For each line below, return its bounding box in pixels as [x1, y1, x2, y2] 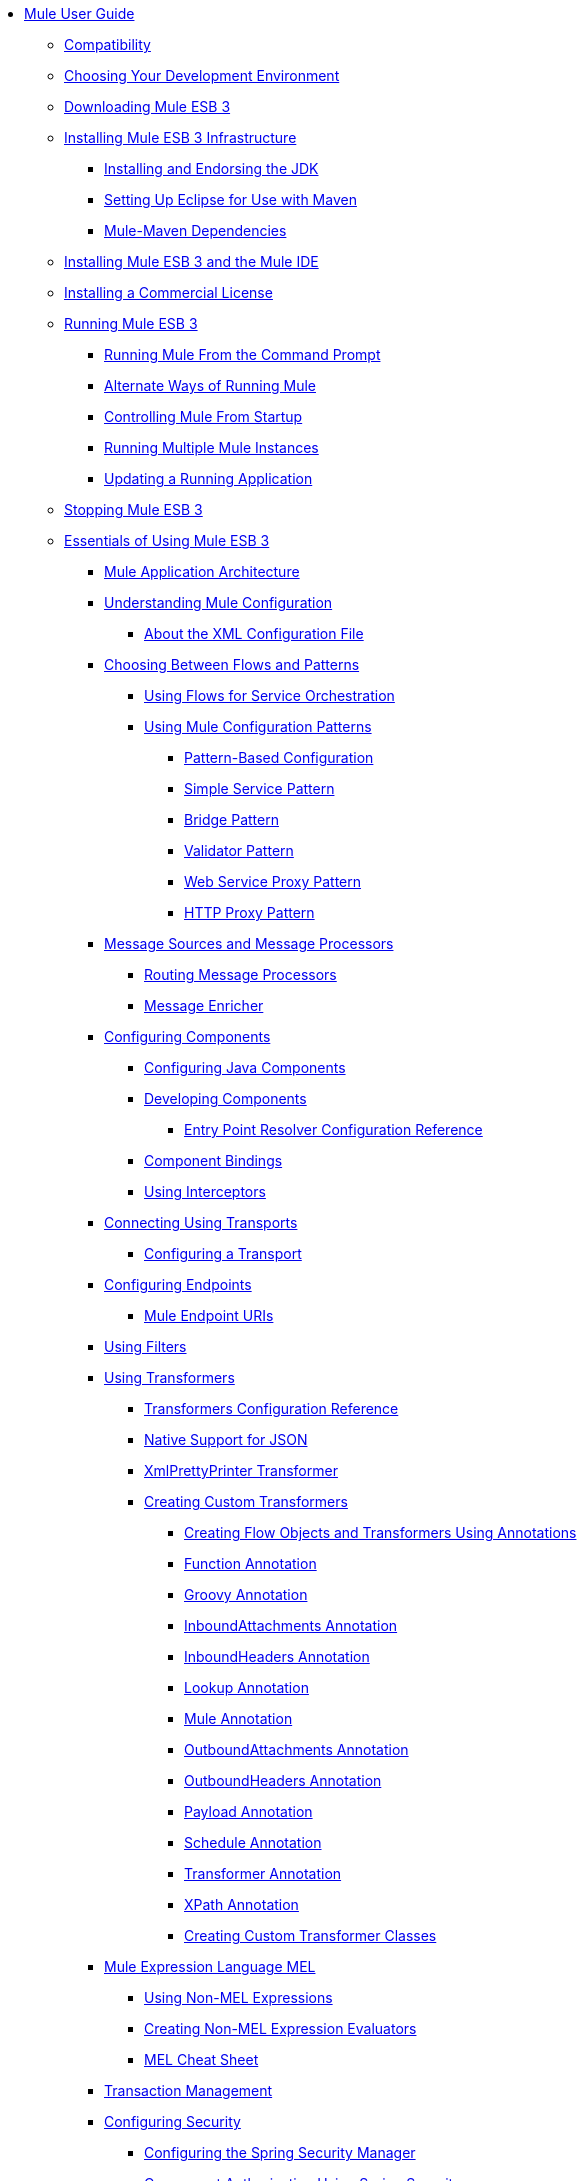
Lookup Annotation [184, 1679, 309, 1696]
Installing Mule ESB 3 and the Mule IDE [64, 253, 319, 270]
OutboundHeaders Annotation [184, 1772, 382, 1789]
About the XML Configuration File [144, 625, 364, 642]
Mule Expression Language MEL [104, 1958, 316, 1975]
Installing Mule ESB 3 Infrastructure [64, 129, 297, 146]
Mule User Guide [24, 5, 135, 22]
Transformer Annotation [184, 1865, 342, 1882]
